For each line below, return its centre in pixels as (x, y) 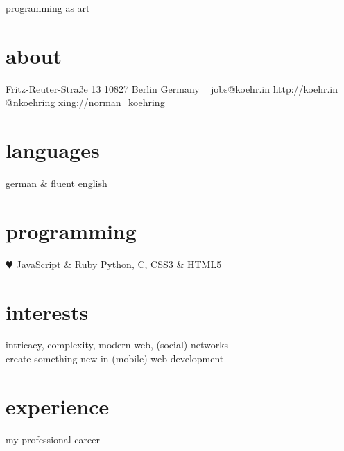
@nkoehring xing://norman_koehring (85, 102)
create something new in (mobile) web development (115, 359)
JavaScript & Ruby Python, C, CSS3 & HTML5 (119, 264)
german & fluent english (57, 183)
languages (53, 150)
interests (47, 311)
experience (58, 406)
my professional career (53, 439)
